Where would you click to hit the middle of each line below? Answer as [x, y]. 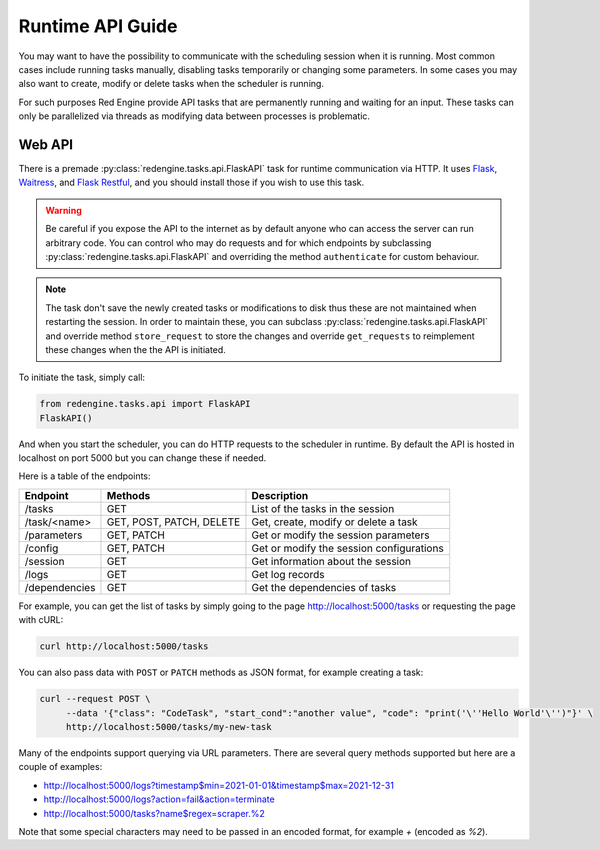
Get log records [288, 574]
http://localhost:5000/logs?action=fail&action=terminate [159, 799]
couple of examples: [60, 767]
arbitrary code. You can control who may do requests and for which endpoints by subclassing [238, 242]
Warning [63, 210]
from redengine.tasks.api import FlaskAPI [145, 404]
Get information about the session [331, 561]
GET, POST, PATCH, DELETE [173, 522]
